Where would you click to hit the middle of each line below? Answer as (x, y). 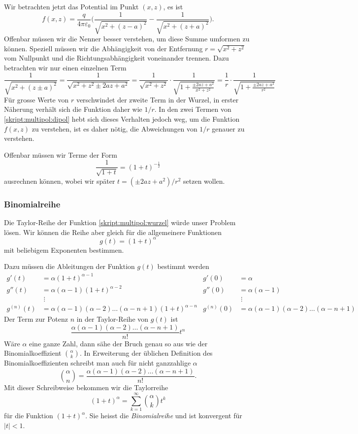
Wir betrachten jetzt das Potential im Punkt (71, 6)
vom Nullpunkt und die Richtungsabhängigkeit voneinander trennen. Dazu (116, 58)
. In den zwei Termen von (193, 109)
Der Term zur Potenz (36, 319)
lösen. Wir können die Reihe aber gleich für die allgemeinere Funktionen (113, 232)
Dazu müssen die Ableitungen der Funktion (69, 266)
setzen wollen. (204, 181)
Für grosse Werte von (36, 99)
